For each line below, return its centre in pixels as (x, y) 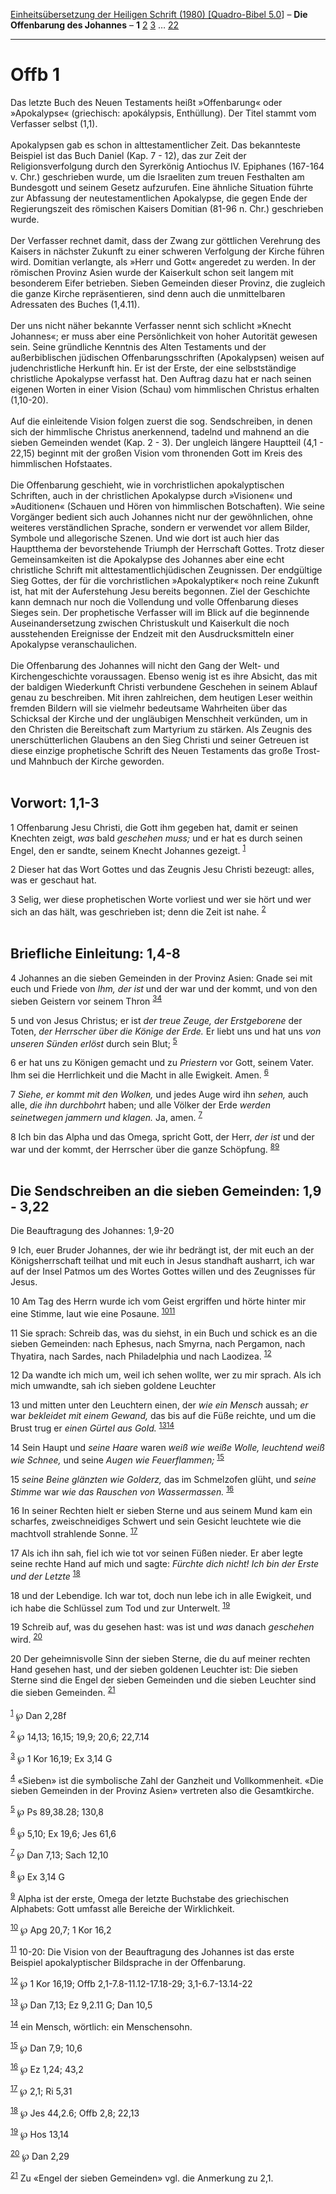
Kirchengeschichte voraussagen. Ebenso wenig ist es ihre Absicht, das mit (164, 676)
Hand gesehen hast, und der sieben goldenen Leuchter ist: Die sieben (154, 1669)
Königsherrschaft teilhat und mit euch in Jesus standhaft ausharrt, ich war (163, 1260)
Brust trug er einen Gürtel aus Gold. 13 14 (92, 1427)
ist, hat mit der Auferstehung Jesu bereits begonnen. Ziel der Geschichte (160, 591)
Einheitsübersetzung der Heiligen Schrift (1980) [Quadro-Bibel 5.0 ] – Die (159, 14)
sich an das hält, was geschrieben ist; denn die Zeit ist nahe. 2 (138, 911)
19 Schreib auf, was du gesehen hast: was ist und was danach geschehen (162, 1627)
